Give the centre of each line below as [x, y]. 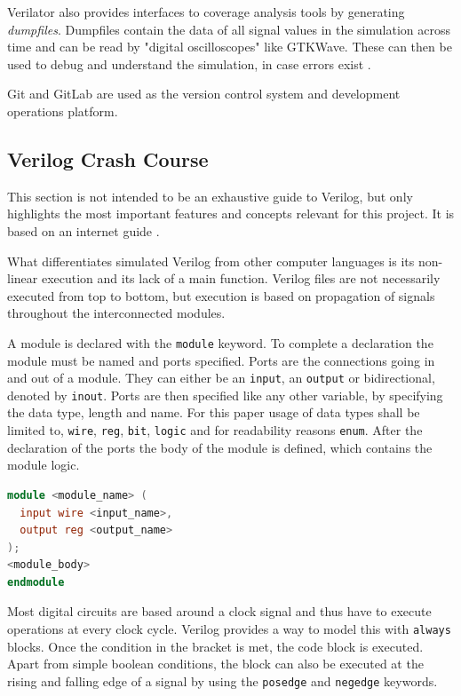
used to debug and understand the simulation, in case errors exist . [189, 63]
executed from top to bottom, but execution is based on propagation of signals [221, 295]
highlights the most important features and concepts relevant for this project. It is [231, 214]
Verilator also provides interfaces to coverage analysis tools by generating [206, 12]
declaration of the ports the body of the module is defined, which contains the [220, 447]
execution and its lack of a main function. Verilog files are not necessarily [241, 278]
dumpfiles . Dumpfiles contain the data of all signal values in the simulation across [229, 29]
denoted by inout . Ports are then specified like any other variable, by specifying [225, 395]
